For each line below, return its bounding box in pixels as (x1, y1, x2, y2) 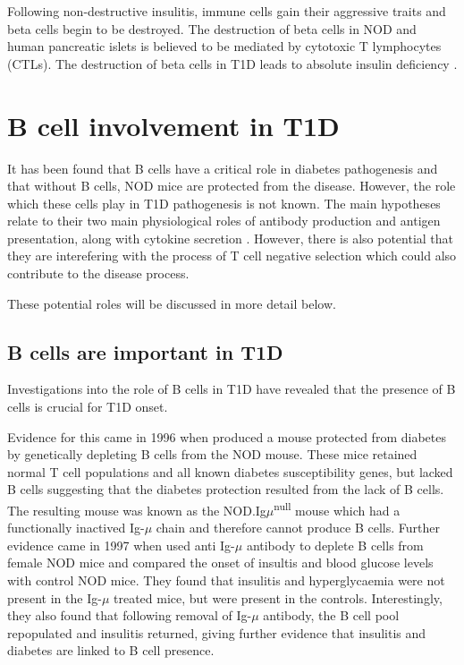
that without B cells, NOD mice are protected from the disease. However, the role (7, 176, 456, 195)
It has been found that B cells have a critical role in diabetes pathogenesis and (7, 158, 438, 177)
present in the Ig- (7, 588, 102, 607)
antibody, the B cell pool (263, 606, 400, 625)
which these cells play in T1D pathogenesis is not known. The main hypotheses (7, 193, 441, 212)
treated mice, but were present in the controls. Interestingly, (114, 588, 443, 607)
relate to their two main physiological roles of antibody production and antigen (7, 211, 441, 230)
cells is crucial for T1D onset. (7, 397, 168, 416)
